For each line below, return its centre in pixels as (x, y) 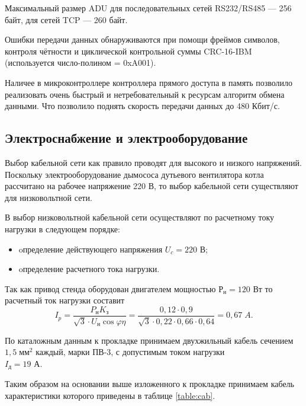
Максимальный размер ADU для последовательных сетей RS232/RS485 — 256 (148, 8)
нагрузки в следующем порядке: (62, 228)
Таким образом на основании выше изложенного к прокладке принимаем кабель (149, 384)
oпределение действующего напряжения (91, 249)
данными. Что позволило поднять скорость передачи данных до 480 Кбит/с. (142, 106)
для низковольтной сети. (49, 197)
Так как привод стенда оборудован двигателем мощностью (110, 288)
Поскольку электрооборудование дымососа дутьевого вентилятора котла (134, 174)
